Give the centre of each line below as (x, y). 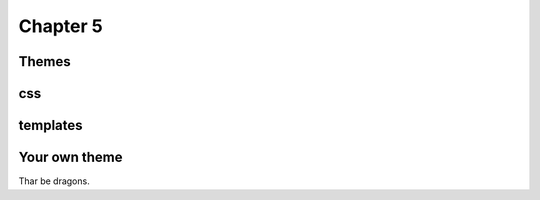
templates (51, 125)
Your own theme (71, 157)
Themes (45, 61)
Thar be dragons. (54, 181)
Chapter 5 (61, 26)
